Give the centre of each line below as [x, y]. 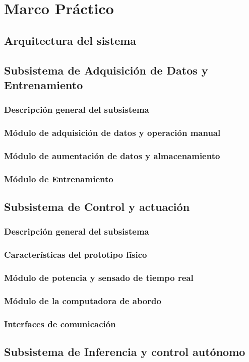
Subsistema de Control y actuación [97, 207]
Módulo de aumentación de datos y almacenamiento [112, 155]
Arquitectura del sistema [70, 40]
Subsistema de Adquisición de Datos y [106, 70]
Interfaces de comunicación [60, 323]
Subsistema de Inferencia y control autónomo [125, 352]
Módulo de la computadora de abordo [83, 300]
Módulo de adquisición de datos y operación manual [112, 133]
